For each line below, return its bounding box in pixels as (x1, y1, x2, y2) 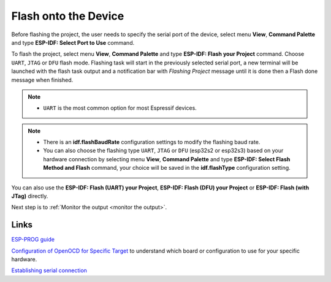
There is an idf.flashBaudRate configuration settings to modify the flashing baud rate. (43, 139, 261, 146)
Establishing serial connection (11, 267, 87, 274)
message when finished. (11, 76, 74, 83)
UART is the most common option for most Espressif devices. (43, 104, 197, 112)
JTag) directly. (11, 192, 48, 200)
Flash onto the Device (11, 9, 124, 23)
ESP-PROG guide (11, 236, 55, 243)
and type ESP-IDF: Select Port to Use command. (11, 39, 135, 46)
